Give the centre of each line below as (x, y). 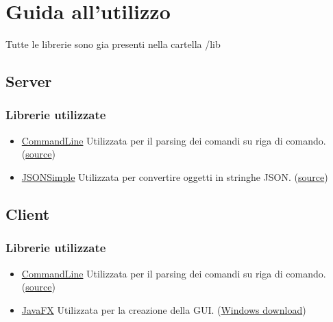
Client (28, 213)
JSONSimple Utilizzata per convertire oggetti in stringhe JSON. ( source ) (175, 176)
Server (29, 81)
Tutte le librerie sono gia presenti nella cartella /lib (113, 44)
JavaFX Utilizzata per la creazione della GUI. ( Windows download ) (164, 309)
